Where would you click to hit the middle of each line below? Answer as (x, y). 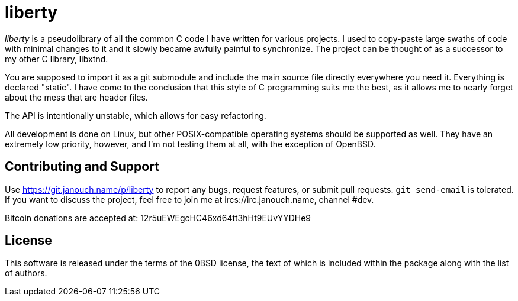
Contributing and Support (82, 167)
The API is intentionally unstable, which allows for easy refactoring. (136, 115)
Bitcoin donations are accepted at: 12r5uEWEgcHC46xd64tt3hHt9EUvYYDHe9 (158, 218)
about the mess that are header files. (76, 97)
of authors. (26, 273)
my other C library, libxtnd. (57, 59)
